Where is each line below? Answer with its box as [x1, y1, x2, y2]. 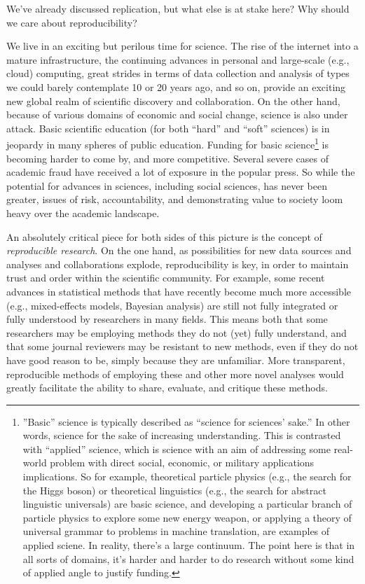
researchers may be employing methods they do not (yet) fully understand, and [6, 325, 347, 340]
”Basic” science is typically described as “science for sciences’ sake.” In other [22, 414, 350, 429]
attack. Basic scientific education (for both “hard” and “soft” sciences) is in [6, 120, 330, 135]
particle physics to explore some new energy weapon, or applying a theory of [22, 510, 352, 524]
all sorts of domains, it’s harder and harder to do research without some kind [22, 551, 354, 566]
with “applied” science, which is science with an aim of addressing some [22, 441, 331, 456]
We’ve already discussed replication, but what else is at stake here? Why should [6, 1, 350, 15]
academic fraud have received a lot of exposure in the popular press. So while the [6, 165, 355, 179]
